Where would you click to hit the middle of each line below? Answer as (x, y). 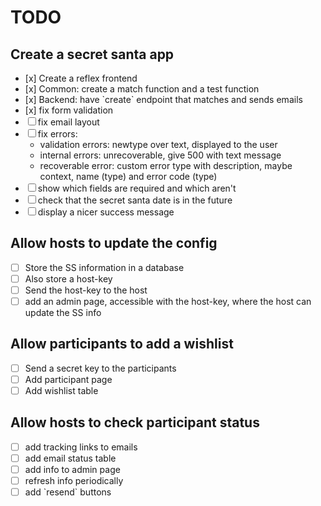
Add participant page (68, 379)
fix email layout (68, 122)
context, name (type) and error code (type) (128, 176)
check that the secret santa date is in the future (135, 200)
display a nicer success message (106, 212)
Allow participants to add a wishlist (122, 344)
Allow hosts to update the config (114, 243)
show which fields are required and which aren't (137, 188)
